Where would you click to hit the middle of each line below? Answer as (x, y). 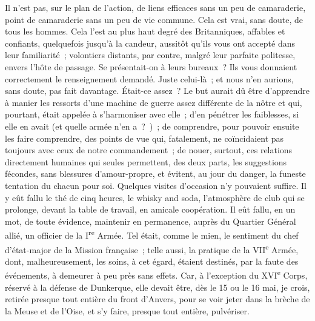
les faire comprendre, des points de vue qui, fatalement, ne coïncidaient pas (144, 138)
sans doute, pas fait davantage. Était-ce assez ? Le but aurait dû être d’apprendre (157, 91)
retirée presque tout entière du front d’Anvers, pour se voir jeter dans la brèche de (157, 299)
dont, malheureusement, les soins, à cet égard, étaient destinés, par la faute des (152, 261)
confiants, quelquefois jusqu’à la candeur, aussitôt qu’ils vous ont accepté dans (150, 43)
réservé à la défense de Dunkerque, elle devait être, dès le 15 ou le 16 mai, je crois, (157, 287)
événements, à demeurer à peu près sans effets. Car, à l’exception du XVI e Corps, (156, 274)
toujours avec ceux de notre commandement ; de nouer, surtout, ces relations (149, 150)
